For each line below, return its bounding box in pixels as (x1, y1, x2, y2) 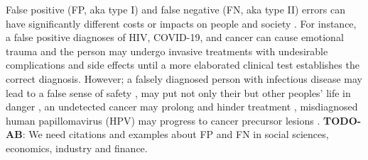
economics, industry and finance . (6, 140, 148, 155)
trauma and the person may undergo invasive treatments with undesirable (6, 43, 328, 58)
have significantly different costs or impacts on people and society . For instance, (6, 16, 357, 30)
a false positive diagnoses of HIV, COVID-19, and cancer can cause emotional (6, 30, 344, 45)
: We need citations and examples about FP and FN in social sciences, (22, 127, 329, 142)
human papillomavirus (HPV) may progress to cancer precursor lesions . (6, 113, 320, 127)
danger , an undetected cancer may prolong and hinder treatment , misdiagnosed (6, 99, 358, 114)
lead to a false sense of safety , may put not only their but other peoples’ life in (6, 85, 351, 100)
